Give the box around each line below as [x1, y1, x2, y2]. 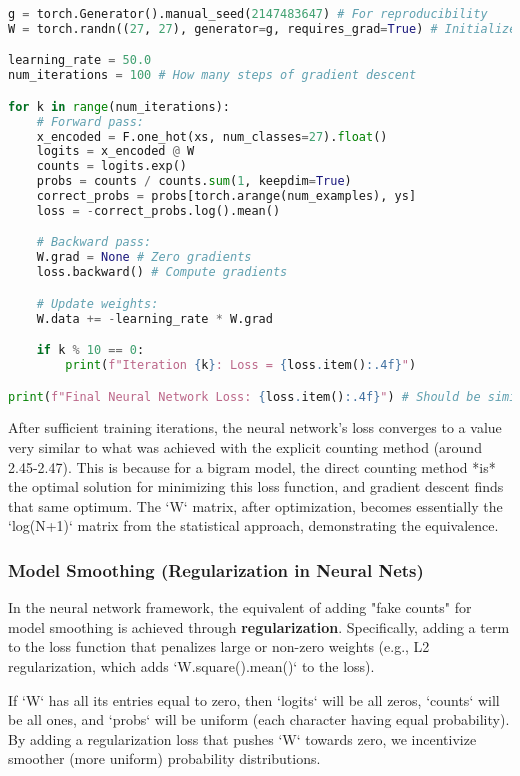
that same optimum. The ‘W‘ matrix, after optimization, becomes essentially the [8, 495, 503, 516]
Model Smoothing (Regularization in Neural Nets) [8, 557, 424, 582]
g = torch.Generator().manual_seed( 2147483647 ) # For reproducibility [8, 7, 488, 21]
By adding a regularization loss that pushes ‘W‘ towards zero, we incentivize [8, 728, 477, 749]
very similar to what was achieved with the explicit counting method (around [8, 437, 482, 458]
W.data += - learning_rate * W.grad [36, 311, 273, 326]
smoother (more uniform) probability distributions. [8, 748, 321, 769]
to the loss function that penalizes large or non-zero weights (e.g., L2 [8, 636, 430, 657]
